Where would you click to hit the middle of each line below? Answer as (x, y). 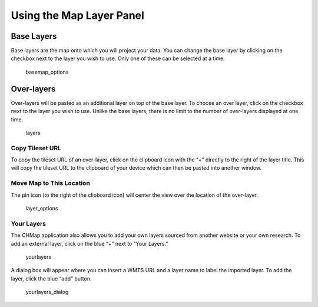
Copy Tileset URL (36, 148)
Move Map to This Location (51, 183)
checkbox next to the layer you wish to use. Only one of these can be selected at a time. (118, 58)
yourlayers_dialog (47, 292)
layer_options (42, 208)
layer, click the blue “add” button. (51, 278)
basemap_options (47, 72)
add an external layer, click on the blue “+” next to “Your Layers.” (90, 243)
